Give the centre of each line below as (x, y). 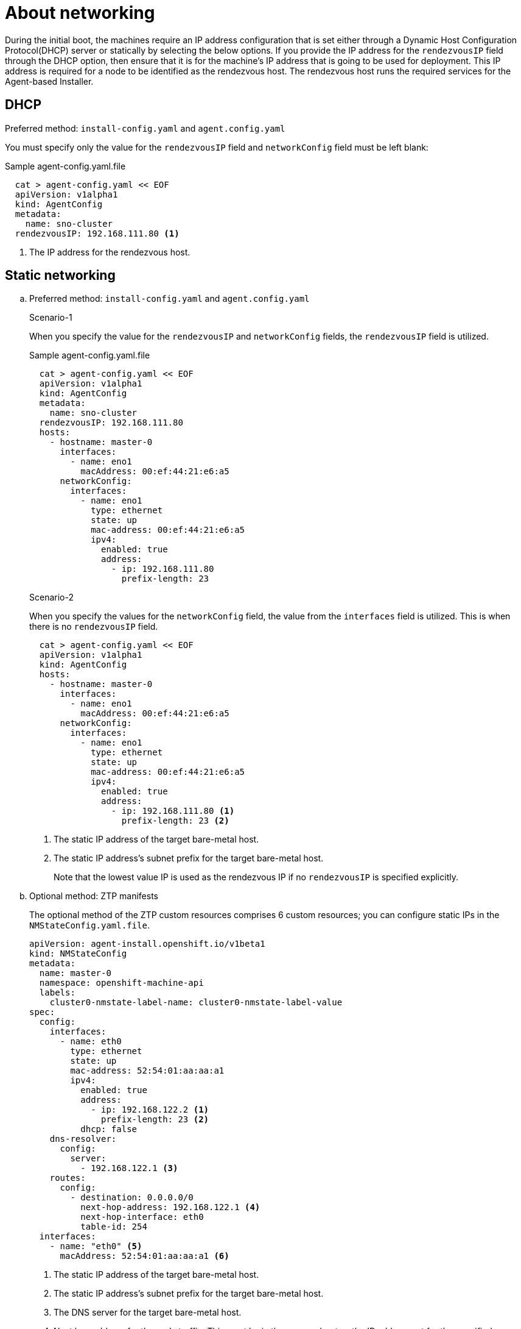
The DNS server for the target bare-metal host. (148, 1313)
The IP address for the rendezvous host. (110, 252)
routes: (68, 1178)
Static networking (60, 276)
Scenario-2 (51, 597)
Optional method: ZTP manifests (94, 896)
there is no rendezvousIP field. (94, 627)
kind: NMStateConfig (78, 954)
